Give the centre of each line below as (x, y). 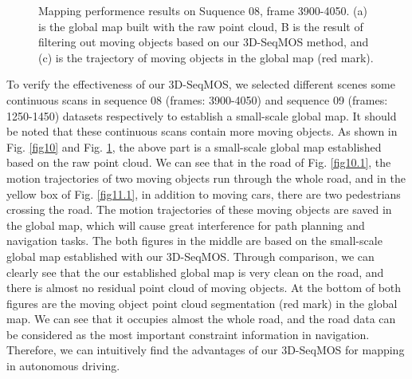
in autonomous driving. (63, 366)
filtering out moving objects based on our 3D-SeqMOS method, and (204, 42)
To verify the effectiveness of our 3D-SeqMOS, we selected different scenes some (201, 84)
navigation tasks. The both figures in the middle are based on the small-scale (194, 241)
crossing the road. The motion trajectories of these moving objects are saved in (199, 209)
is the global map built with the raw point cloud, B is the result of (201, 26)
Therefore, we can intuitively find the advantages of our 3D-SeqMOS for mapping (206, 350)
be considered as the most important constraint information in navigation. (188, 334)
